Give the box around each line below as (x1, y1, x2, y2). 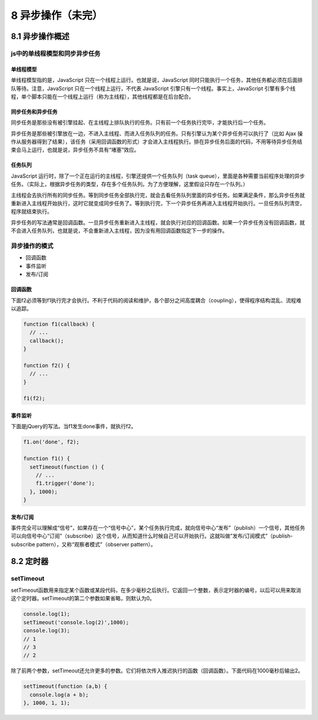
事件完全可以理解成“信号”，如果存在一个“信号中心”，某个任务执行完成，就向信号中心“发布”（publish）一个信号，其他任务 (11, 524, 306, 532)
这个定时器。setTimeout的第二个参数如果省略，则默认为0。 (11, 595, 155, 602)
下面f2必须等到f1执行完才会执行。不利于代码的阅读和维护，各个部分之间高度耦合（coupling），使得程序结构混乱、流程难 (11, 297, 302, 304)
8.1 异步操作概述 (11, 31, 70, 41)
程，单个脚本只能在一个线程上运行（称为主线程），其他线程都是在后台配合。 (11, 93, 194, 100)
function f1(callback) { (23, 321, 95, 327)
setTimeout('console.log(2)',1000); (23, 619, 130, 625)
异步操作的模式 (11, 242, 54, 250)
